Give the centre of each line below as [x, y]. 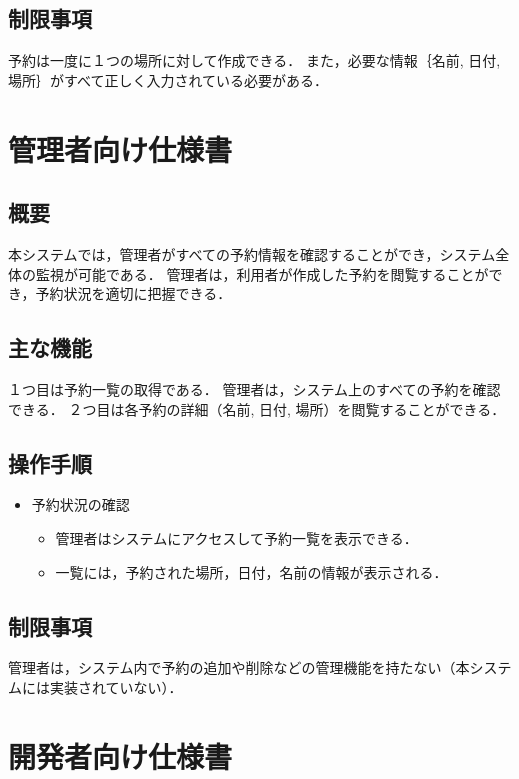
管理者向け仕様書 [120, 148]
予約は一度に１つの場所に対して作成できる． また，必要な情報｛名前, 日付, [254, 60]
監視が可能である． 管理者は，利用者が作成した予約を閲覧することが [262, 273]
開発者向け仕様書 [120, 755]
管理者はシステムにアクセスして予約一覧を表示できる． [236, 537]
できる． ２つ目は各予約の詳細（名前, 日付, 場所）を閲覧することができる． [257, 408]
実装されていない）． [116, 686]
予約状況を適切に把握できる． [133, 293]
